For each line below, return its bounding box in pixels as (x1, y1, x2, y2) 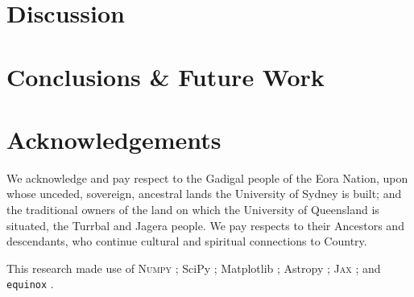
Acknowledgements (6, 122, 221, 155)
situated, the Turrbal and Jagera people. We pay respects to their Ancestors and (6, 217, 404, 233)
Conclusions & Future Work (6, 60, 325, 93)
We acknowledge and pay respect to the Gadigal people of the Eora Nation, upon (6, 169, 408, 186)
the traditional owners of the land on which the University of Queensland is (6, 201, 379, 218)
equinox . (6, 275, 54, 292)
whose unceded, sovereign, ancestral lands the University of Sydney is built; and (6, 185, 402, 202)
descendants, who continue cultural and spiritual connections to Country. (6, 233, 367, 250)
